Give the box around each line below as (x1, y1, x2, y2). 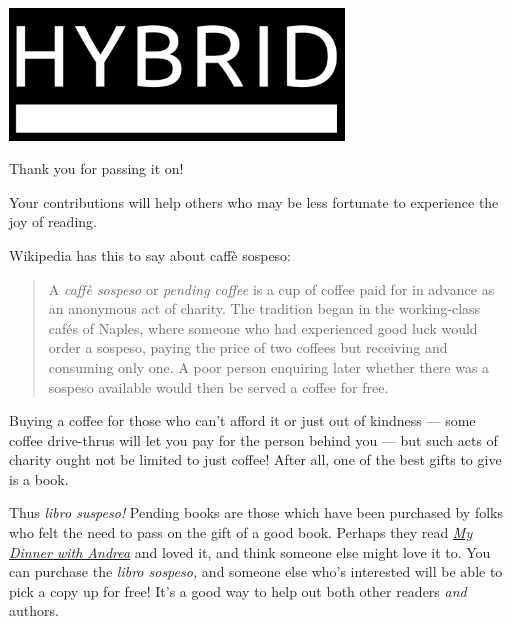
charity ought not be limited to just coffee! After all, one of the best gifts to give (9, 449, 502, 470)
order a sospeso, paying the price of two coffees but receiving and (48, 337, 448, 358)
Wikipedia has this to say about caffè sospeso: (9, 244, 292, 265)
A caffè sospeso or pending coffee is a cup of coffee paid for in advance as (48, 278, 495, 299)
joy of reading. (9, 211, 97, 232)
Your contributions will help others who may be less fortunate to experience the (9, 191, 499, 212)
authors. (9, 600, 59, 621)
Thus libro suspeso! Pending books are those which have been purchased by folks (9, 502, 503, 523)
